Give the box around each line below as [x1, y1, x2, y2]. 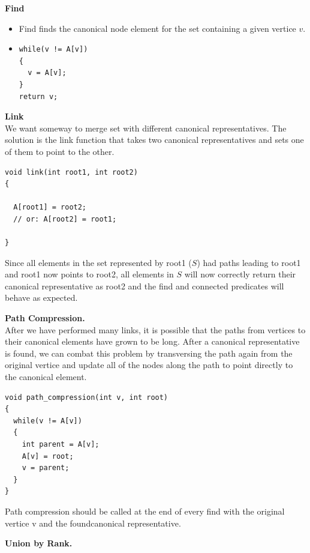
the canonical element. [5, 370, 87, 383]
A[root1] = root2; [13, 203, 87, 212]
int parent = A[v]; [22, 440, 100, 449]
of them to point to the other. [5, 145, 115, 157]
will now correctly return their [184, 268, 296, 280]
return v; [19, 92, 58, 101]
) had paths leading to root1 [197, 256, 301, 268]
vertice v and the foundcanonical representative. [5, 516, 181, 529]
